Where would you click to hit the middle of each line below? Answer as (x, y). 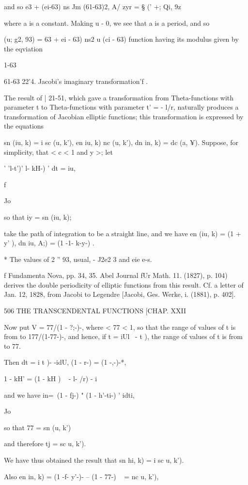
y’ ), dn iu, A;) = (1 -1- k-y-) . (49, 243)
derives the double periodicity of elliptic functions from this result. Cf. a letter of (124, 284)
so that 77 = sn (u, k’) (38, 427)
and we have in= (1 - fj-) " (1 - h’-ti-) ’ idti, (69, 395)
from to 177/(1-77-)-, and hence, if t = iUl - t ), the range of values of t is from (123, 336)
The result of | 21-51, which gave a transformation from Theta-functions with (119, 97)
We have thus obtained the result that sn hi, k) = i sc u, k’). (94, 460)
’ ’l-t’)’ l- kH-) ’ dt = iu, (40, 168)
